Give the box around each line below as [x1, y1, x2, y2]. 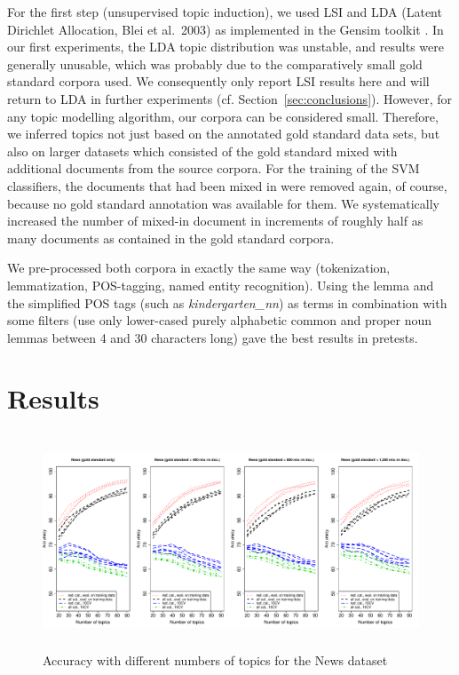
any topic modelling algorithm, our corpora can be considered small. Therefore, [7, 107, 439, 125]
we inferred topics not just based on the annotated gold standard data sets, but [7, 124, 440, 143]
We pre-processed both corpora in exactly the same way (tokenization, [7, 258, 391, 277]
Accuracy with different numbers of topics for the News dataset [43, 650, 388, 669]
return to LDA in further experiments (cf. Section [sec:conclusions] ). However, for [7, 89, 453, 107]
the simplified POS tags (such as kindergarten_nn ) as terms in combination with [7, 293, 447, 312]
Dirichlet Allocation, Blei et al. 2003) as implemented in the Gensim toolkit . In [7, 20, 444, 38]
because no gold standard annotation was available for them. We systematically [7, 194, 439, 212]
